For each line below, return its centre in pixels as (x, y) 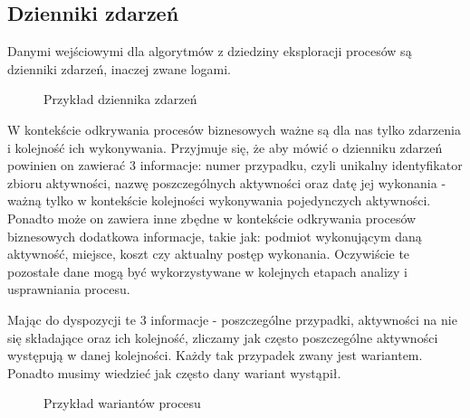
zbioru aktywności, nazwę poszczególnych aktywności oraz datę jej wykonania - (227, 182)
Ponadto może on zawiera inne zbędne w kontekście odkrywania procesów (212, 218)
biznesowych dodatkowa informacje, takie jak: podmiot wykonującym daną (215, 236)
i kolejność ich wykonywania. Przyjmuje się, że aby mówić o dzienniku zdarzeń (225, 147)
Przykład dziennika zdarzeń (120, 99)
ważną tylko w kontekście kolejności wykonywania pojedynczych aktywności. (219, 200)
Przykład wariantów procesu (122, 403)
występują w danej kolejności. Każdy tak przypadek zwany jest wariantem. (215, 355)
